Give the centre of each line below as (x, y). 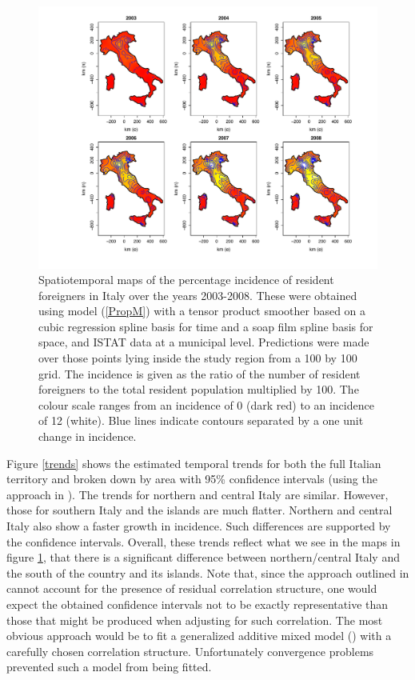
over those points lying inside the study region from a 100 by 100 (198, 358)
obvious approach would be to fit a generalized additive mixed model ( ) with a (199, 636)
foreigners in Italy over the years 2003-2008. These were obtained (198, 295)
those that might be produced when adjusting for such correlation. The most (195, 620)
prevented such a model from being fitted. (109, 667)
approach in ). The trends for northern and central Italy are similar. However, (198, 494)
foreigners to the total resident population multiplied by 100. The (199, 389)
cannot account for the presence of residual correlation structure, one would (192, 588)
